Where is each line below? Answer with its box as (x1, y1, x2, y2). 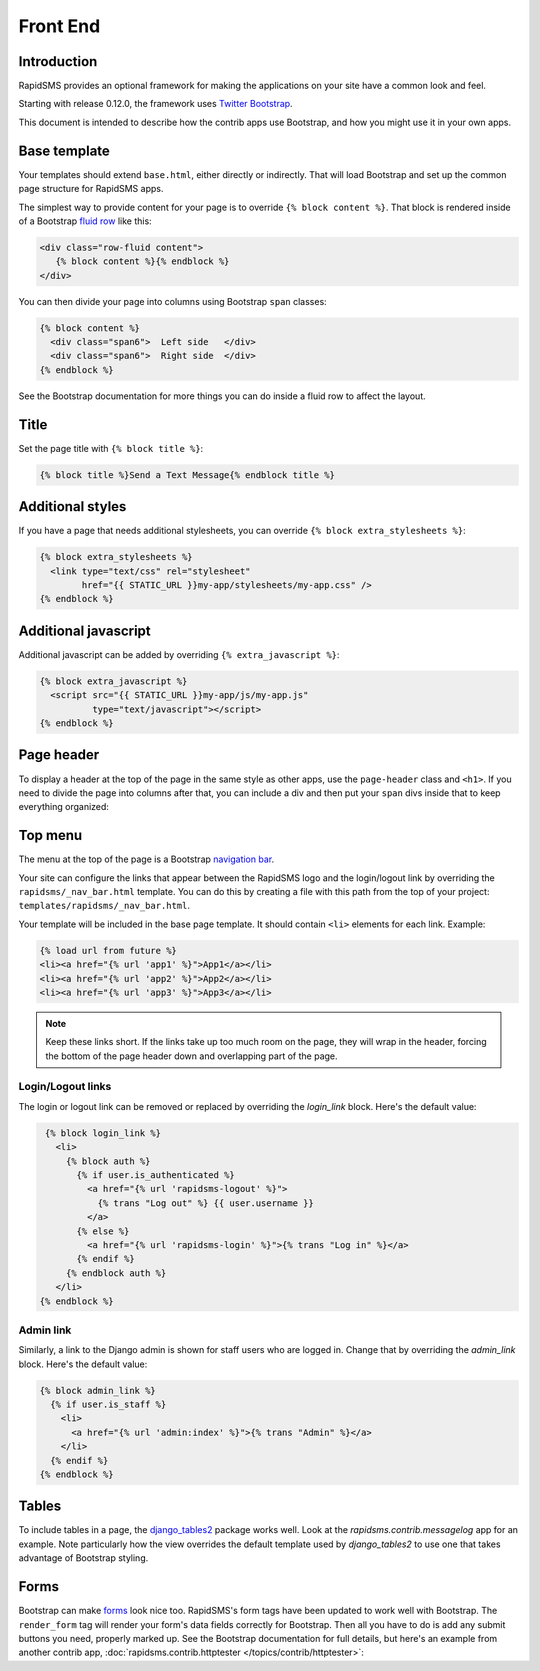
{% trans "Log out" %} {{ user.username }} (97, 1197, 314, 1209)
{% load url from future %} (39, 945, 177, 956)
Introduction (18, 53, 98, 70)
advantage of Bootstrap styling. (18, 1552, 149, 1564)
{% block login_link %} (45, 1127, 162, 1139)
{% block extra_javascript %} (39, 675, 188, 687)
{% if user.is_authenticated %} (76, 1169, 235, 1180)
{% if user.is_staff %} (50, 1399, 167, 1410)
